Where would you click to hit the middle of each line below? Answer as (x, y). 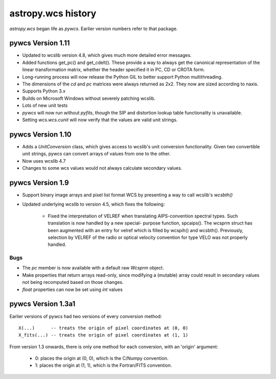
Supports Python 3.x (44, 91)
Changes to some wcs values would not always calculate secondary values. (102, 168)
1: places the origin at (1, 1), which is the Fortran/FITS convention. (103, 365)
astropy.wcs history (53, 13)
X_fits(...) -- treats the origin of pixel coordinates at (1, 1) (103, 335)
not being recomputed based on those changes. (73, 282)
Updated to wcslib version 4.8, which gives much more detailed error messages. (107, 55)
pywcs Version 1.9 (39, 182)
